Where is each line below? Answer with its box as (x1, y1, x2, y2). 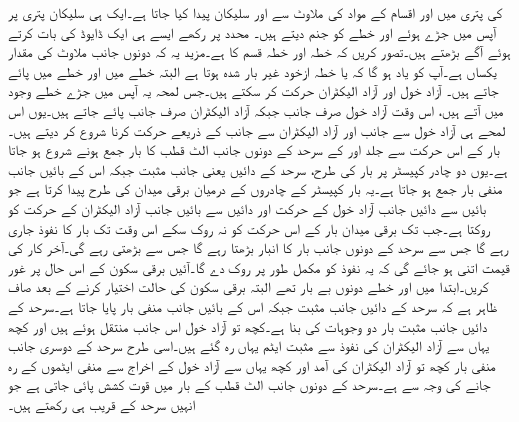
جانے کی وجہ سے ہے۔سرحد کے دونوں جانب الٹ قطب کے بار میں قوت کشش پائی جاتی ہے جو (8, 374, 491, 395)
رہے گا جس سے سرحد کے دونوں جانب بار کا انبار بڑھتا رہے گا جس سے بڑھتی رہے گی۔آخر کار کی (8, 237, 509, 258)
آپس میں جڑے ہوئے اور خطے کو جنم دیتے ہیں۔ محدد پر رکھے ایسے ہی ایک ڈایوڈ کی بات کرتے (8, 21, 497, 42)
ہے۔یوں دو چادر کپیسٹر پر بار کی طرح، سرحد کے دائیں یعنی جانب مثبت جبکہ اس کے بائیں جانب (8, 158, 508, 179)
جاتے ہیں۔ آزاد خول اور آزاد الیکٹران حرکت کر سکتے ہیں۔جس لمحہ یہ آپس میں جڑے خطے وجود (8, 80, 499, 101)
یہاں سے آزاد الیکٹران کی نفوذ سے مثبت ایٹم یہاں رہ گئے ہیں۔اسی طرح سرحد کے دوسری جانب (8, 335, 490, 356)
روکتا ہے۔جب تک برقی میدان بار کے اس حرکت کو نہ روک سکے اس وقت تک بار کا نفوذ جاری (8, 217, 491, 238)
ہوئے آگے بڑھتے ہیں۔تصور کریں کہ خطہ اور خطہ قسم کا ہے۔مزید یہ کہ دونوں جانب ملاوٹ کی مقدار (8, 41, 511, 62)
